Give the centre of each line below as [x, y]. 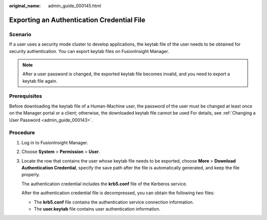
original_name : [25, 6]
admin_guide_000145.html [75, 6]
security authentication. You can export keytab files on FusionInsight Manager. [89, 51]
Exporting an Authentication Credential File [77, 20]
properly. [31, 175]
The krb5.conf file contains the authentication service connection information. [114, 202]
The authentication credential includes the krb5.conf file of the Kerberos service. [104, 184]
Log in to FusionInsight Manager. [55, 142]
